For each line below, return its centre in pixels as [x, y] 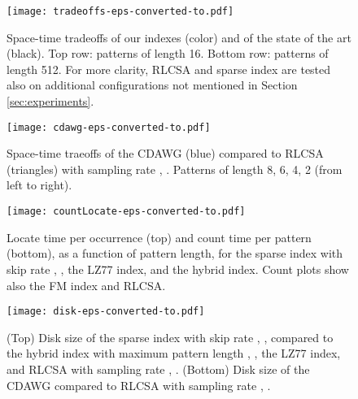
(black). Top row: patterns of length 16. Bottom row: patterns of [168, 53]
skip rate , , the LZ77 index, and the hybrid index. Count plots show [178, 269]
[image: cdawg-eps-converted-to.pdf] [109, 127]
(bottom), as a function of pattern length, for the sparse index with [175, 253]
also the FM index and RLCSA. [86, 285]
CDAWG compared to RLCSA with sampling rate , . [139, 385]
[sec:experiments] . [50, 101]
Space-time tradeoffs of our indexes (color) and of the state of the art [179, 37]
